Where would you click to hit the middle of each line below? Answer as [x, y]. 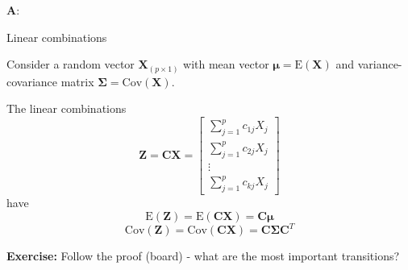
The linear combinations [67, 108]
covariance [32, 81]
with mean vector [226, 64]
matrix [77, 81]
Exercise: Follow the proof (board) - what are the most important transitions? [203, 256]
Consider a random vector [71, 64]
